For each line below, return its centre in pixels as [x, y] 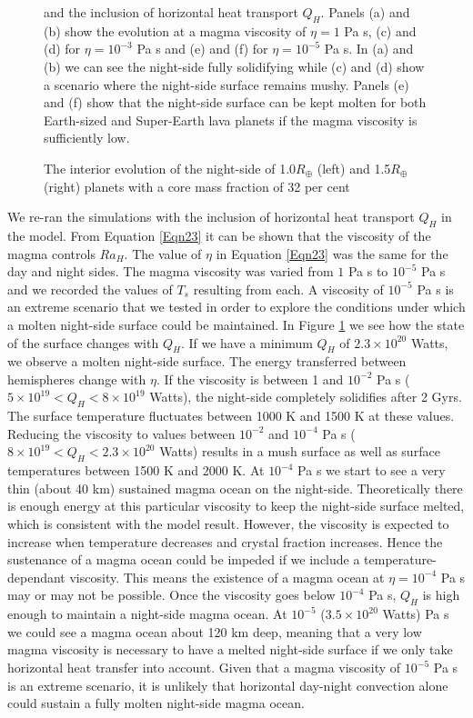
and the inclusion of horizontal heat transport [171, 12]
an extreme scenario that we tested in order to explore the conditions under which [236, 307]
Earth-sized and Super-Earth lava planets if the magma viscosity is [231, 120]
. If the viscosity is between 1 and [250, 379]
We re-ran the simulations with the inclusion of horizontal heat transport [211, 217]
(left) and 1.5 [354, 168]
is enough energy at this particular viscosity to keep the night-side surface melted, [236, 506]
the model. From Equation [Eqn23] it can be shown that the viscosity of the [219, 235]
